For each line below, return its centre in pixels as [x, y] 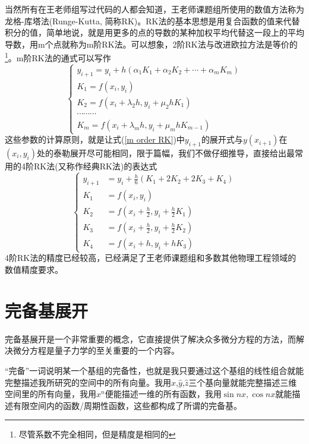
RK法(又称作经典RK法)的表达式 [95, 166]
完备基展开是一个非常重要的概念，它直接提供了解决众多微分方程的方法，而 [150, 338]
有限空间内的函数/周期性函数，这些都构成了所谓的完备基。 [127, 405]
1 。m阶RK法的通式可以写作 [58, 57]
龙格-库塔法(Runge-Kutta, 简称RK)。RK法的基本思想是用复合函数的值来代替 [152, 21]
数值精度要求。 [34, 270]
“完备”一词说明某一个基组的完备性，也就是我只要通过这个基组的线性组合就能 [154, 370]
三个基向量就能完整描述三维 [243, 382]
